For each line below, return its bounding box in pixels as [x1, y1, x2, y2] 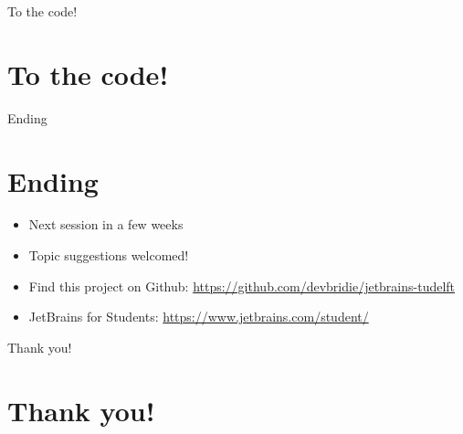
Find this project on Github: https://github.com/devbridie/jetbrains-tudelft [28, 276, 456, 295]
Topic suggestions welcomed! [28, 246, 189, 265]
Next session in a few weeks [28, 215, 184, 234]
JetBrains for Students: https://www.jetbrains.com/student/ [28, 307, 369, 326]
